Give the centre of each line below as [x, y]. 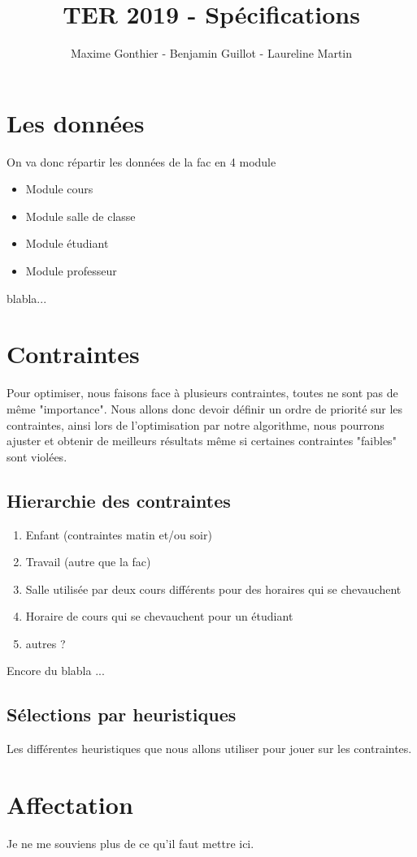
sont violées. [37, 456]
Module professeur [71, 271]
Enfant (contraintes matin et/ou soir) [119, 534]
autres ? [46, 643]
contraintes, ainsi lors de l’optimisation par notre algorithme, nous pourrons [195, 424]
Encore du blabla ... [56, 671]
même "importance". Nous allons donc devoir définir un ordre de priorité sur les [205, 408]
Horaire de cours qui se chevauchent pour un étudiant [159, 616]
